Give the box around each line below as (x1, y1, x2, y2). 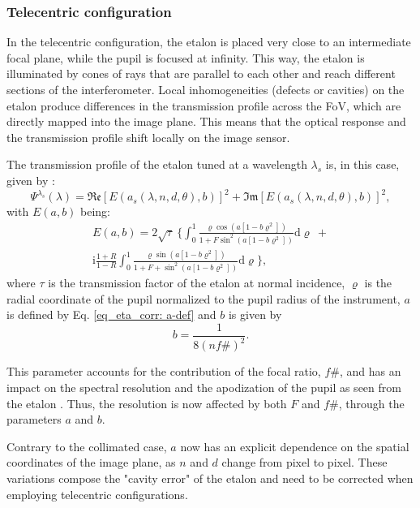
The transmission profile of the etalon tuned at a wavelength (6, 156, 307, 173)
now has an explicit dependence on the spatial (180, 437, 409, 454)
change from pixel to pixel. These (221, 454, 388, 471)
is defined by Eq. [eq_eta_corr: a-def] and (6, 306, 216, 323)
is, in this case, (325, 156, 400, 173)
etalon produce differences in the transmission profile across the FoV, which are (6, 97, 401, 114)
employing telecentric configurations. (6, 485, 188, 502)
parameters (6, 411, 62, 428)
